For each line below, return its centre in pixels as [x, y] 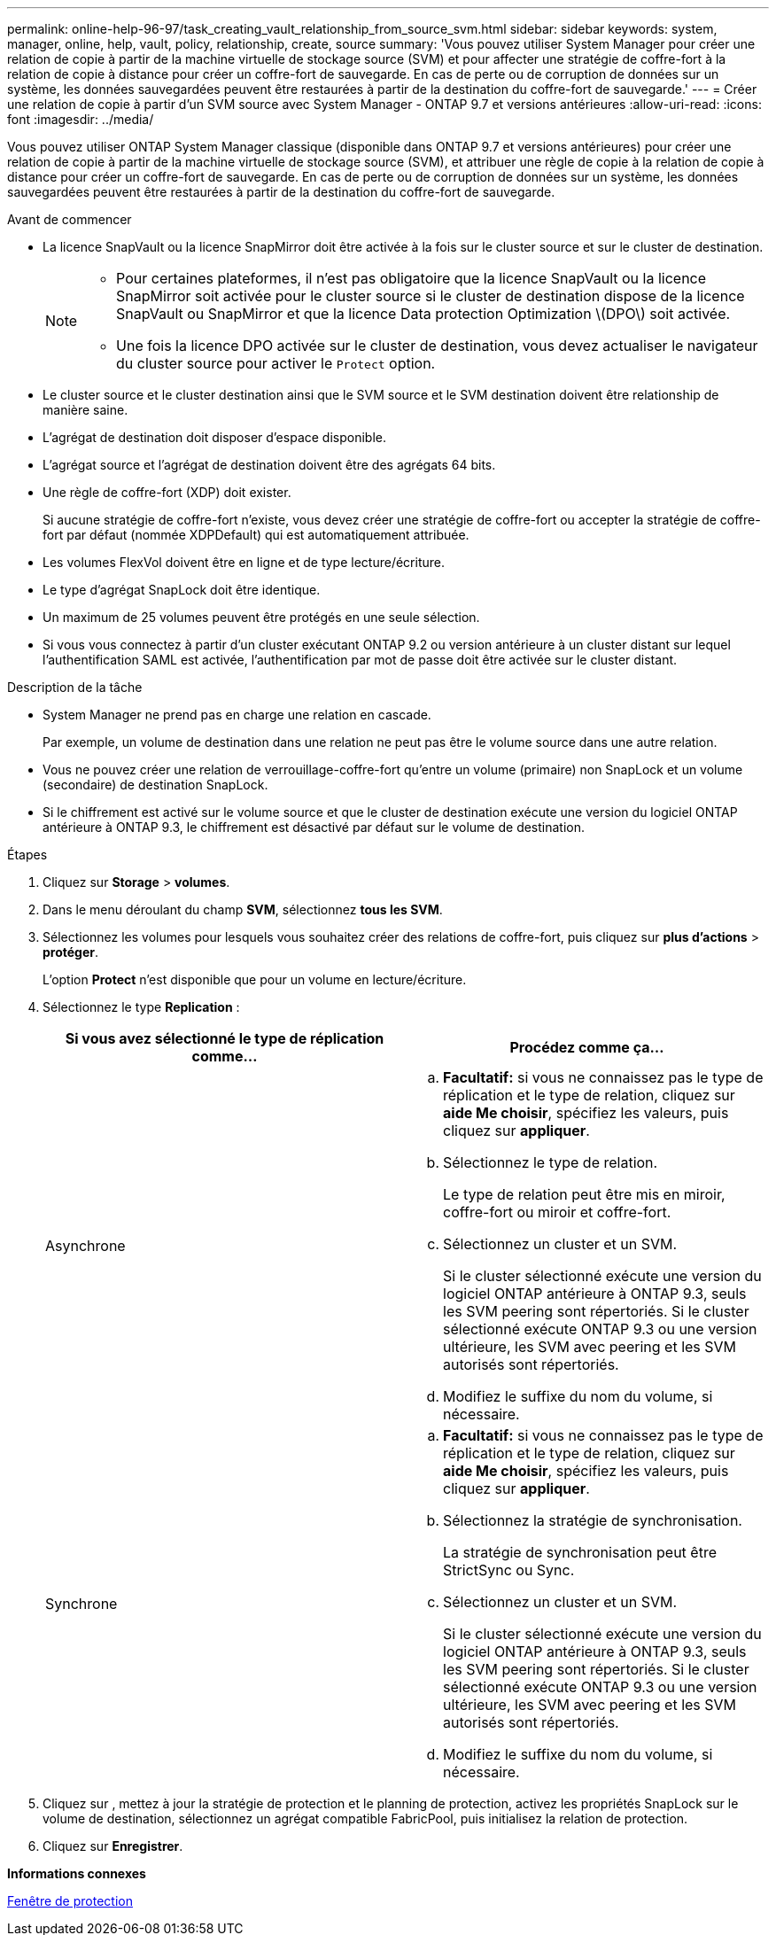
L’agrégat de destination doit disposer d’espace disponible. [214, 437]
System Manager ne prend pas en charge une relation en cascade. [237, 715]
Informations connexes [77, 1873]
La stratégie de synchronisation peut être [580, 1552]
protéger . [71, 952]
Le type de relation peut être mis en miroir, [584, 1194]
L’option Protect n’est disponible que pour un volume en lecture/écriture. [255, 979]
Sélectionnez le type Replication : [141, 1007]
